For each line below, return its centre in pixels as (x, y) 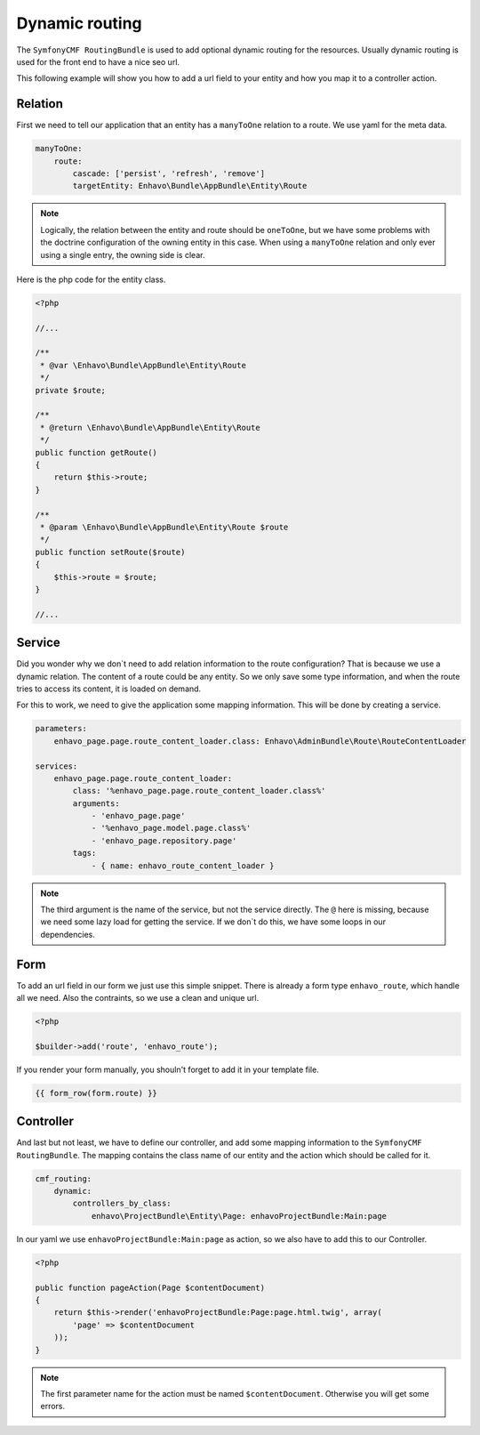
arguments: (96, 803)
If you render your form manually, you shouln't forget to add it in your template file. (168, 1069)
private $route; (71, 390)
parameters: (61, 729)
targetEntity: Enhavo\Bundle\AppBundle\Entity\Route (190, 186)
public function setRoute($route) (110, 552)
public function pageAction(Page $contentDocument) (150, 1287)
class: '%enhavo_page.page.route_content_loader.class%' (199, 791)
